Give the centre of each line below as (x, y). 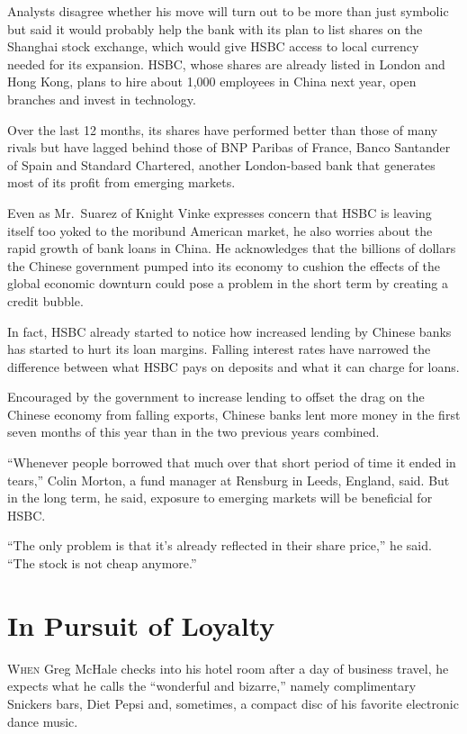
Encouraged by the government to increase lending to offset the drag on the (216, 397)
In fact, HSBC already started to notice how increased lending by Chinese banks (229, 331)
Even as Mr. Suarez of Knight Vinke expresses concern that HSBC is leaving (220, 212)
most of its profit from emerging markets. (121, 182)
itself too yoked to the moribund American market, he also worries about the (220, 230)
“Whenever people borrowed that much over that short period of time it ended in (232, 462)
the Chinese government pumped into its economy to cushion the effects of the (224, 265)
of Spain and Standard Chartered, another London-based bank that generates (221, 164)
